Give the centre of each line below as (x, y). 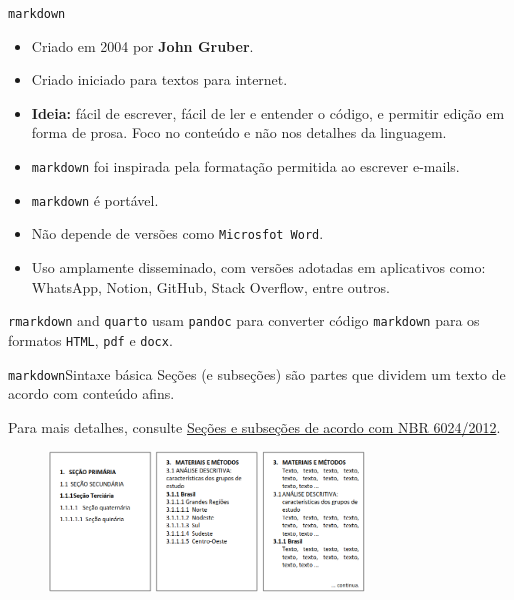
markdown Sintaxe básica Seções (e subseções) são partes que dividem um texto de (257, 373)
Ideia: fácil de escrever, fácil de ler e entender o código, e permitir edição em (268, 112)
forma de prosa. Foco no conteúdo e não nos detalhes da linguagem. (239, 132)
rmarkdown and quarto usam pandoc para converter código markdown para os (244, 320)
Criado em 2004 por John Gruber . (142, 45)
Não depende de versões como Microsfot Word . (177, 233)
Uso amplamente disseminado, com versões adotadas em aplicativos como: (258, 267)
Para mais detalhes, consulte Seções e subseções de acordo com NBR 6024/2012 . (254, 426)
